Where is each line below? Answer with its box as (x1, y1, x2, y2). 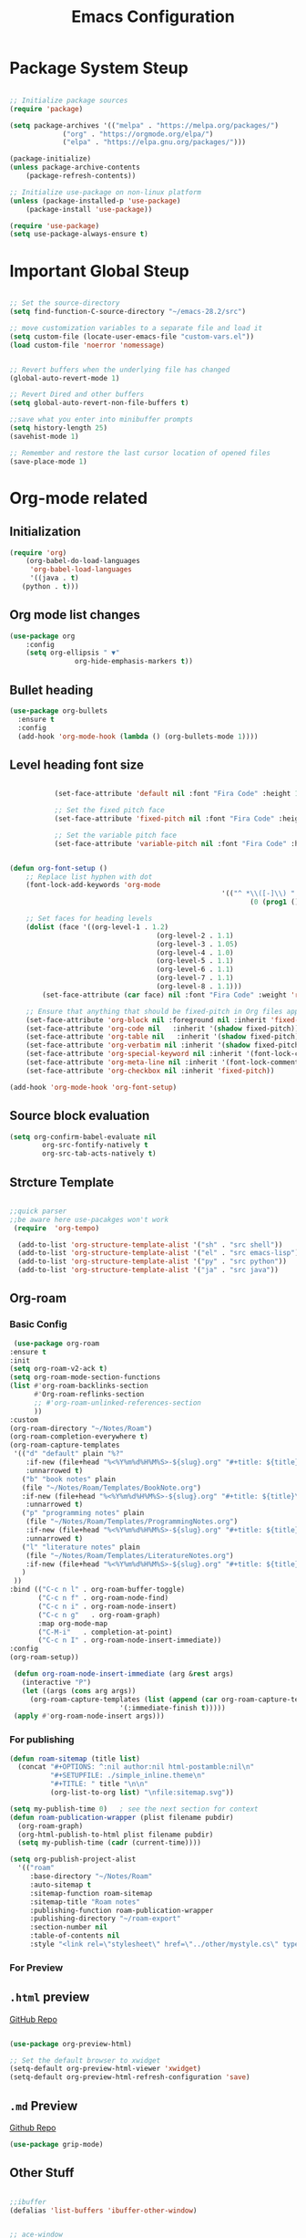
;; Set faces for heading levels (25, 915, 153, 924)
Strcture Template (9, 1175, 115, 1190)
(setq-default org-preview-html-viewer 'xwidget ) (9, 2065, 202, 2074)
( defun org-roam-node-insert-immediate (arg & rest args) (13, 1669, 234, 1678)
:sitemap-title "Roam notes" (29, 1897, 141, 1907)
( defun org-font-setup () (9, 863, 107, 873)
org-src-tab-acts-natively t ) (42, 1149, 157, 1158)
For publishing (9, 1733, 75, 1746)
